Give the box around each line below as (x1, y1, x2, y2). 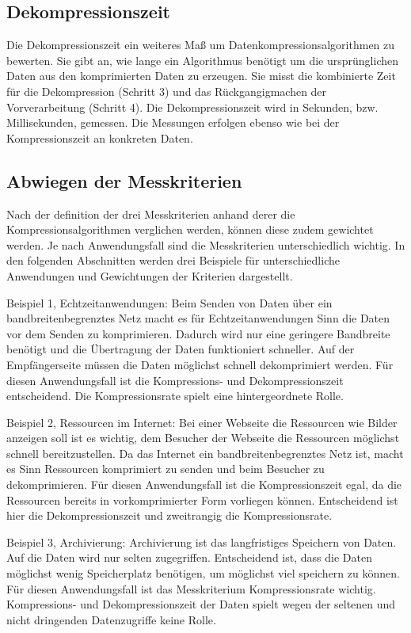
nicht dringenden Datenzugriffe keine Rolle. (6, 611, 216, 627)
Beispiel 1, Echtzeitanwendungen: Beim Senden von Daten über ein (6, 294, 333, 311)
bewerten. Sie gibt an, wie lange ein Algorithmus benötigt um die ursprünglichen (6, 51, 399, 68)
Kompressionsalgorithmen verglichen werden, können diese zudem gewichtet (6, 221, 374, 238)
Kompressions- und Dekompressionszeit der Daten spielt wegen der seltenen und (6, 596, 396, 612)
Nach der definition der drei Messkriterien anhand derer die (6, 205, 295, 222)
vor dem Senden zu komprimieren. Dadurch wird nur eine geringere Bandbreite (6, 325, 390, 341)
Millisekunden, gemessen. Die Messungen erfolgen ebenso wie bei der (6, 114, 340, 131)
